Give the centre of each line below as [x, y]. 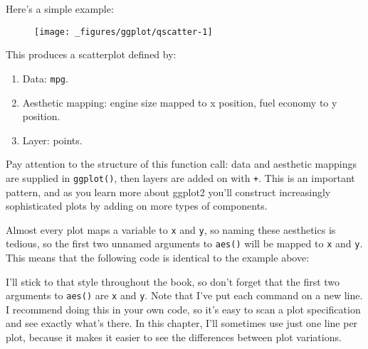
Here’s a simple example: [60, 9]
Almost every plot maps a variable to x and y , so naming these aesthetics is [171, 229]
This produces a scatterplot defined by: [91, 54]
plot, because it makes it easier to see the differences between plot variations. [174, 337]
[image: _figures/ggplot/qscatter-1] [123, 32]
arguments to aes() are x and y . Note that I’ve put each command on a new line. [184, 295]
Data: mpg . [45, 78]
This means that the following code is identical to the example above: [158, 258]
